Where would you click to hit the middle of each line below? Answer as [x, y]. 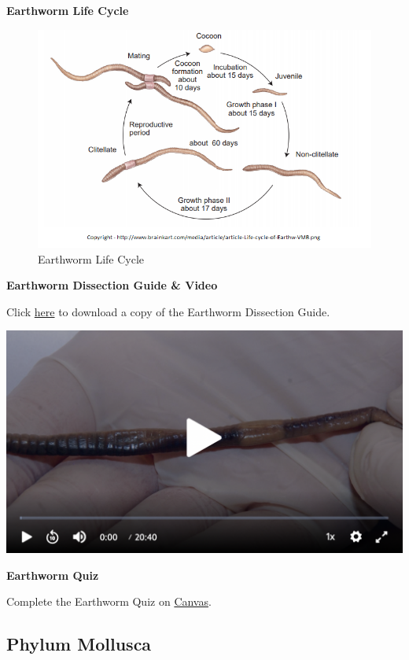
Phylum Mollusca [79, 644]
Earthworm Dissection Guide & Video [112, 285]
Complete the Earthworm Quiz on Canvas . [109, 601]
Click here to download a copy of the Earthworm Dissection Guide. [168, 311]
